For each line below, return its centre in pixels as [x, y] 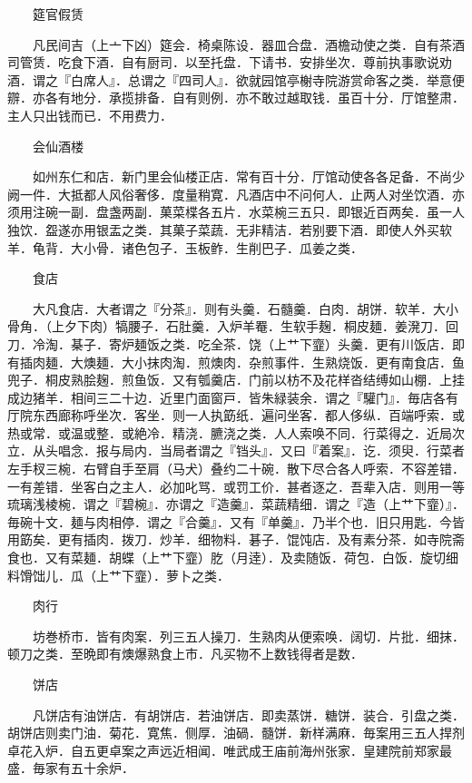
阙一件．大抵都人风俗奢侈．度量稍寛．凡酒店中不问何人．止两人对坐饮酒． [230, 194]
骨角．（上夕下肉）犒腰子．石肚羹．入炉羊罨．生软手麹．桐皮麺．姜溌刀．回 [233, 326]
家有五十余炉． [89, 768]
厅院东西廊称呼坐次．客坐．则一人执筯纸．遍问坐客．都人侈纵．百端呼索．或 [236, 415]
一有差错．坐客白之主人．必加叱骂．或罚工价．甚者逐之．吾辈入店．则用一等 [236, 486]
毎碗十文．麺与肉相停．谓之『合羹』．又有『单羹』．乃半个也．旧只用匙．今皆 [236, 521]
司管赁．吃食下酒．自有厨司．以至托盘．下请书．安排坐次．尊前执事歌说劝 [230, 62]
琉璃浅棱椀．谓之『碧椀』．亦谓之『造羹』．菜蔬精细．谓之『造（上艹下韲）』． [236, 504]
